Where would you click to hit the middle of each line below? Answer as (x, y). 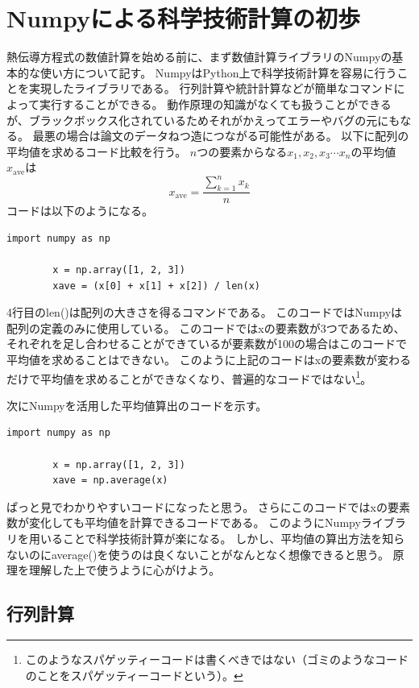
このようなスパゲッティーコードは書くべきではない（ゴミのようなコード (217, 659)
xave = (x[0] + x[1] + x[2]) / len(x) (156, 286)
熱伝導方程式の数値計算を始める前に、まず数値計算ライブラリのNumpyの (199, 57)
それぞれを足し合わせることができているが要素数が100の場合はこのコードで (207, 344)
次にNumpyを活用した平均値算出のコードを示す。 (137, 405)
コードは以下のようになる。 (80, 211)
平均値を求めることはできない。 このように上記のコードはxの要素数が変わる (209, 359)
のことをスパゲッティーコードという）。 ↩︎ (134, 675)
